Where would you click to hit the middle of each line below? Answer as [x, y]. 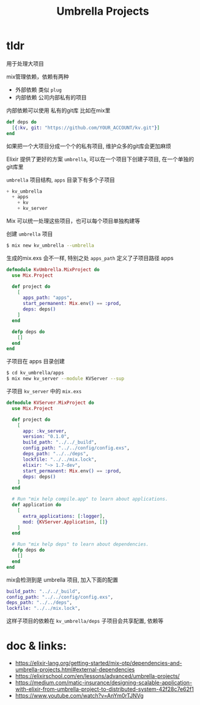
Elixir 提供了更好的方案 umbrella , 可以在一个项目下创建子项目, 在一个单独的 [100, 159]
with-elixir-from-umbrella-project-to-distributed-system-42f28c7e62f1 [104, 689]
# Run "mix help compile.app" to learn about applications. [90, 499]
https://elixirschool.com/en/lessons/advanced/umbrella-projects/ [98, 676]
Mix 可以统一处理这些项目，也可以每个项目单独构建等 [73, 221]
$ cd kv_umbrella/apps [35, 373]
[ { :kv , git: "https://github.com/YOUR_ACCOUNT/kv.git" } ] [86, 128]
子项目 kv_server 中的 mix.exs [44, 391]
